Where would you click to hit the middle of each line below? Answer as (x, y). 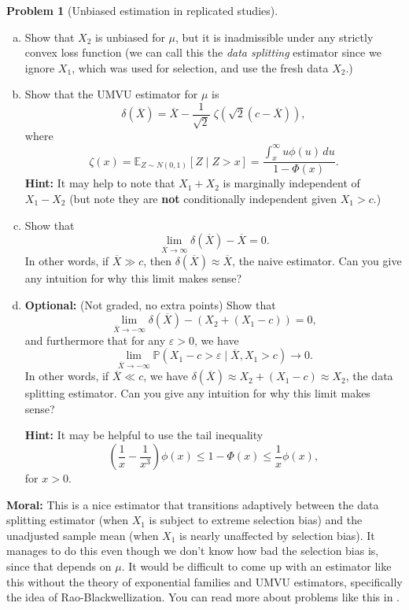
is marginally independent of (291, 183)
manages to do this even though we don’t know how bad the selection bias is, (193, 551)
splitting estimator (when (67, 520)
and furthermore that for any (95, 340)
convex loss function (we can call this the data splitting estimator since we (203, 52)
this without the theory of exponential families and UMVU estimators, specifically (204, 581)
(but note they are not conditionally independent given (203, 198)
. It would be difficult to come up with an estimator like (256, 566)
